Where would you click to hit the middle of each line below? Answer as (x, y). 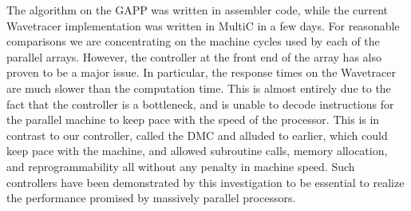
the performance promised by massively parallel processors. (151, 198)
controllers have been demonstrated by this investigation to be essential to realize (205, 182)
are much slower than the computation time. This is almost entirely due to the (199, 88)
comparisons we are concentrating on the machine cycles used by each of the (193, 41)
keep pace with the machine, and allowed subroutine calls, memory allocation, (197, 151)
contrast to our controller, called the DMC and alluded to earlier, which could (197, 135)
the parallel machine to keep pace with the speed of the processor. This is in (193, 119)
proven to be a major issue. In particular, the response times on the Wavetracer (201, 72)
